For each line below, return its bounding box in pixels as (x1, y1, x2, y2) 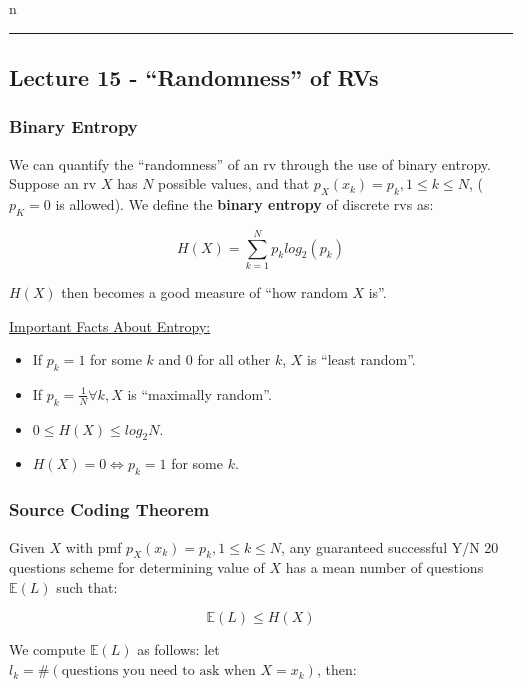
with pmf (65, 536, 122, 557)
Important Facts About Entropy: (9, 315, 211, 336)
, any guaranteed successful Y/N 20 (281, 536, 499, 557)
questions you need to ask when (61, 664, 256, 679)
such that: (56, 576, 118, 597)
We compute (9, 639, 86, 660)
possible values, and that (158, 173, 310, 194)
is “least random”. (307, 349, 416, 370)
